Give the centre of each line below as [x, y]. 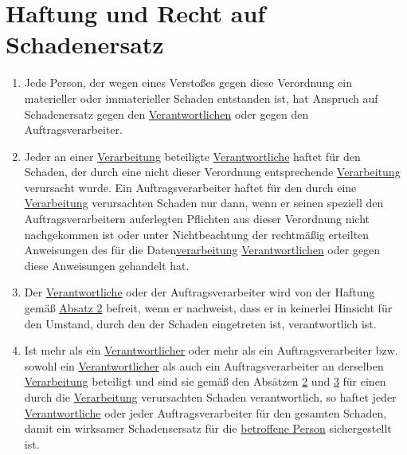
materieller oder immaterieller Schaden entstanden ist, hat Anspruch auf [201, 98]
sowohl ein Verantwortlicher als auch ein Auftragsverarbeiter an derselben [204, 365]
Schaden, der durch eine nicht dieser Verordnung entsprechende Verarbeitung [212, 172]
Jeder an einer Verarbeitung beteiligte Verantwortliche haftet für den [192, 156]
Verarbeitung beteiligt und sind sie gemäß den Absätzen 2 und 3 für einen [205, 381]
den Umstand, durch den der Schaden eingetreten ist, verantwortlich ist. [200, 323]
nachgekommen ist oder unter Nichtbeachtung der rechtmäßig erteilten [197, 234]
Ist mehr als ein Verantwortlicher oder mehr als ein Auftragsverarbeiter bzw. [211, 350]
